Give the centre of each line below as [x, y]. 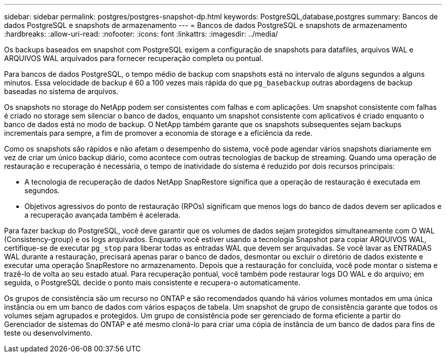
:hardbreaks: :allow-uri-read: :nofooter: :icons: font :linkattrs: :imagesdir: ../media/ [141, 34]
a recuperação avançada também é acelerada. [103, 215]
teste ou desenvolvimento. [48, 333]
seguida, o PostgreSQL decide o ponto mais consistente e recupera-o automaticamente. [152, 282]
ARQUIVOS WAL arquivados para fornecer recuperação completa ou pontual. [134, 58]
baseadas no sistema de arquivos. [61, 91]
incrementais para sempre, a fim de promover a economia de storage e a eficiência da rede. [158, 133]
